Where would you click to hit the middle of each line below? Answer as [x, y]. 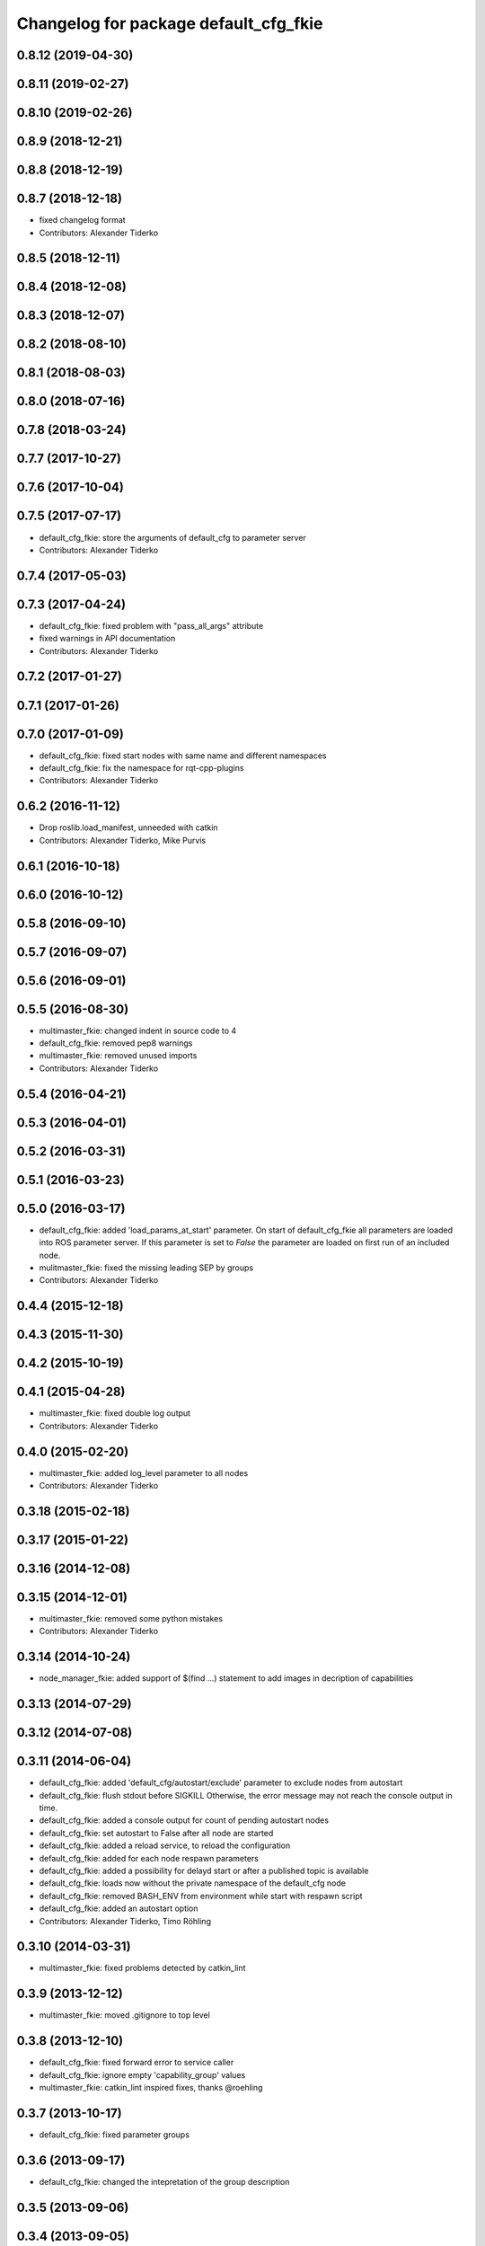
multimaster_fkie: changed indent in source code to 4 [138, 1030]
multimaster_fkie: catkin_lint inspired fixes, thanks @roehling [151, 2087]
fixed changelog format [82, 220]
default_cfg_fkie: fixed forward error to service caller [137, 2063]
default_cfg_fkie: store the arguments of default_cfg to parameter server [173, 537]
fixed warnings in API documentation [107, 639]
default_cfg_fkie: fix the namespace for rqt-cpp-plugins [141, 768]
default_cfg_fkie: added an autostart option [119, 1908]
